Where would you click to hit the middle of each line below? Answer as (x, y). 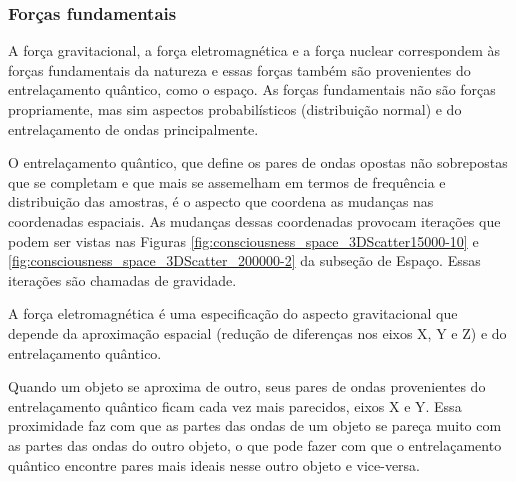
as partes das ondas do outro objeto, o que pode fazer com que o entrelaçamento (255, 444)
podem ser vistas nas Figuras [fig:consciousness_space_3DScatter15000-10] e (243, 240)
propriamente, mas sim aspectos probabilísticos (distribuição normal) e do (235, 109)
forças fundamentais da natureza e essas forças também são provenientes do (239, 69)
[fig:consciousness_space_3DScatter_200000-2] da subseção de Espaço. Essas (244, 260)
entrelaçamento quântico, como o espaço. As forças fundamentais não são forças (252, 89)
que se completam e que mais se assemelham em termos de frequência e (227, 181)
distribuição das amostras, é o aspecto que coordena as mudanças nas (221, 201)
